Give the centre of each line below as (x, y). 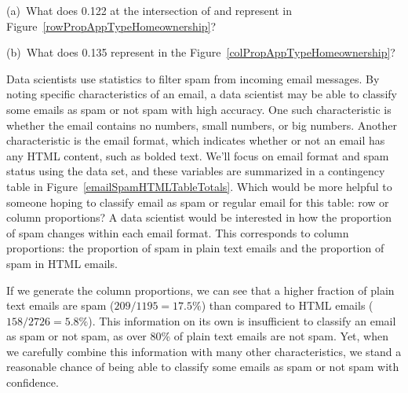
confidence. (33, 382)
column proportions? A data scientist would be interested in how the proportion (199, 217)
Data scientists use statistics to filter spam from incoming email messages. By (193, 78)
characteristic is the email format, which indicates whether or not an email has (196, 140)
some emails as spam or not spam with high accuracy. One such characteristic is (199, 109)
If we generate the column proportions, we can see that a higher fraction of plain (200, 290)
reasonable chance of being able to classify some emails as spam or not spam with (203, 367)
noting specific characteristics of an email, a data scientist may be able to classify (202, 94)
